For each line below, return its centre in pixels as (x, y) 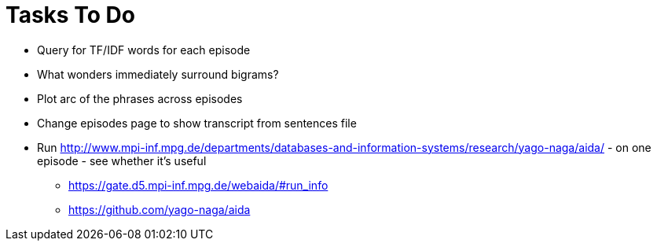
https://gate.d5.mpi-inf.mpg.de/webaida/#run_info (198, 185)
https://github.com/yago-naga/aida (160, 209)
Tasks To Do (70, 15)
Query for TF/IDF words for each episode (144, 50)
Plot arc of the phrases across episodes (140, 98)
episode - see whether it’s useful (122, 160)
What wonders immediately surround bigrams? (158, 74)
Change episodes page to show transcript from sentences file (197, 123)
